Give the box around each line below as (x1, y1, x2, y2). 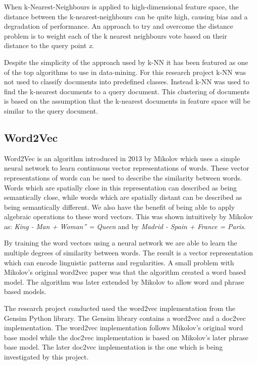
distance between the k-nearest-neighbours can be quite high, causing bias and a (4, 11, 248, 21)
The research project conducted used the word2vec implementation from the (4, 303, 235, 313)
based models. (4, 286, 47, 297)
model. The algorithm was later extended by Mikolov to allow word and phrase (4, 276, 244, 287)
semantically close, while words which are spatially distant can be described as (4, 192, 242, 202)
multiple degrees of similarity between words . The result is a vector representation (4, 247, 253, 258)
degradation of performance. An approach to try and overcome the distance (4, 21, 233, 31)
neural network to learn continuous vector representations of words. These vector (4, 163, 250, 173)
